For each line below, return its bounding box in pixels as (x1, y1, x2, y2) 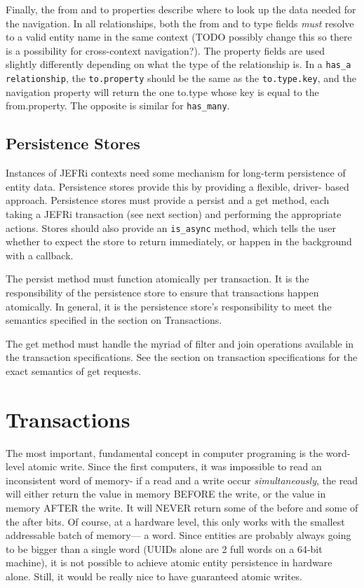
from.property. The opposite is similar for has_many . (6, 98, 230, 113)
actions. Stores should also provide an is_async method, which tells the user (6, 220, 336, 235)
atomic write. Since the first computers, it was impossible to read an (27, 459, 322, 474)
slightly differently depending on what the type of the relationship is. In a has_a (6, 57, 351, 71)
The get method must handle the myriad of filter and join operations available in (6, 336, 354, 350)
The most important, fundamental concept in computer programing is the (6, 445, 323, 460)
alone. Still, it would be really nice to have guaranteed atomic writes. (6, 568, 302, 583)
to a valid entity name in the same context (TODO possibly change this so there (6, 29, 352, 44)
